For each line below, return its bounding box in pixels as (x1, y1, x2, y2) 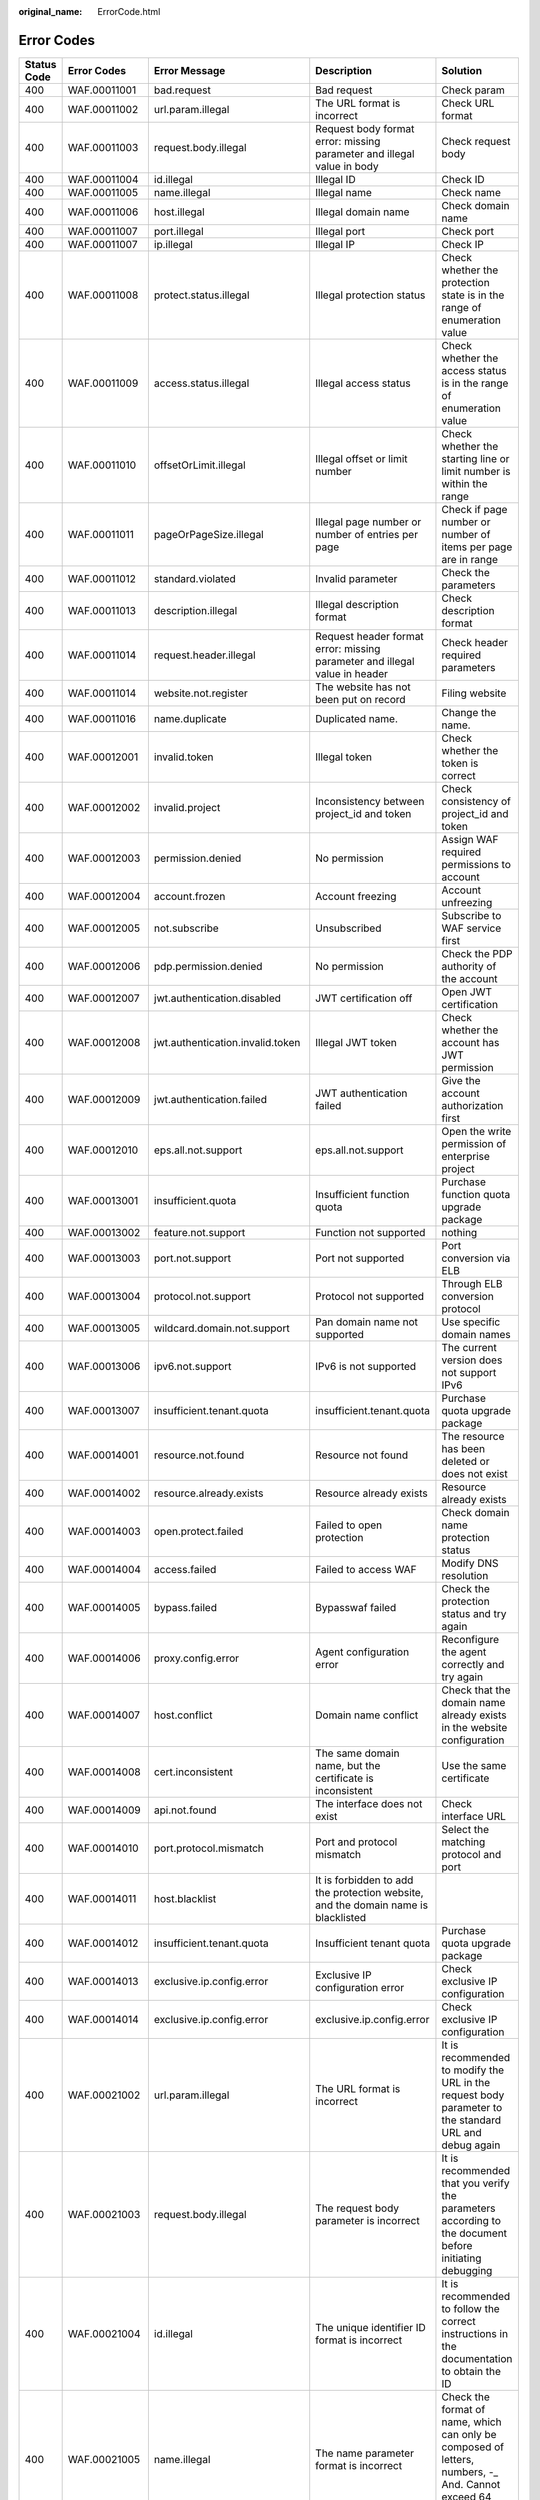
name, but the (315, 1758, 381, 1772)
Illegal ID (315, 172, 356, 186)
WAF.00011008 (67, 288, 139, 302)
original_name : (18, 6, 83, 17)
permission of (441, 1136, 507, 1150)
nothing (441, 1225, 478, 1239)
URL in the (441, 2075, 491, 2089)
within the (441, 476, 489, 490)
